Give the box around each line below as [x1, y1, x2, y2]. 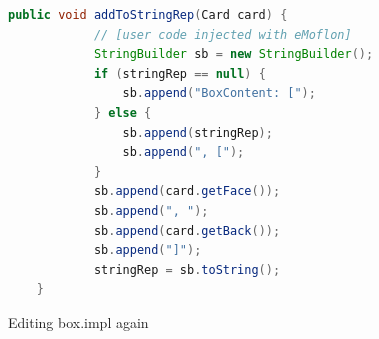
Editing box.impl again [8, 311, 149, 332]
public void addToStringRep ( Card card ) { [8, 8, 288, 22]
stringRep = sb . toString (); [93, 262, 281, 277]
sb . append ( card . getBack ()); [93, 223, 281, 238]
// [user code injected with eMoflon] [93, 27, 352, 42]
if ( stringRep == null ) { [93, 66, 266, 81]
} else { [93, 105, 152, 120]
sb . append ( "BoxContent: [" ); [122, 86, 316, 101]
